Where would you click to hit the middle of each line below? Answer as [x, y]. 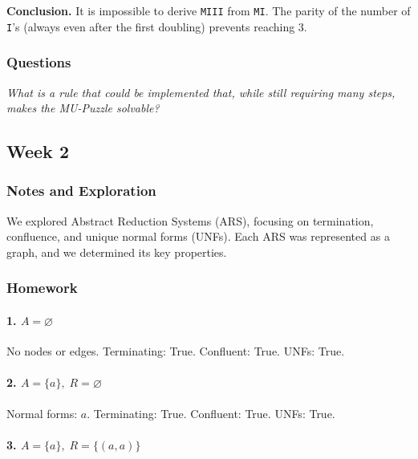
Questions [39, 62]
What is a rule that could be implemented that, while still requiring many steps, [201, 92]
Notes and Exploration [81, 191]
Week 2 [38, 151]
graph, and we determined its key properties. [117, 252]
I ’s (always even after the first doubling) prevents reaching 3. [157, 26]
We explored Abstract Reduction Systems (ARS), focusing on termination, [190, 220]
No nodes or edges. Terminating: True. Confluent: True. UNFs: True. [176, 351]
